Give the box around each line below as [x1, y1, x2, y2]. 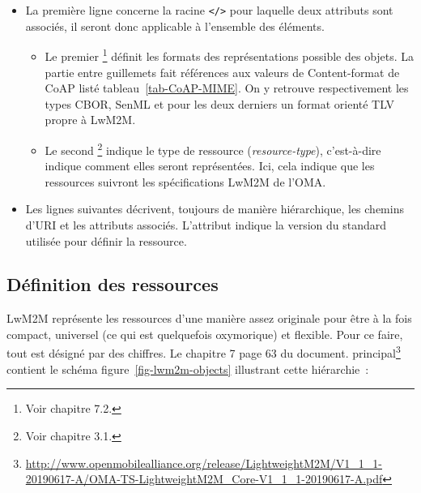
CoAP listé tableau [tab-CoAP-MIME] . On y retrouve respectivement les [45, 79, 409, 96]
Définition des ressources [6, 272, 219, 297]
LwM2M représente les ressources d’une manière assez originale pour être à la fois [6, 310, 412, 327]
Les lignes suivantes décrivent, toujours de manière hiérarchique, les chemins [25, 200, 404, 217]
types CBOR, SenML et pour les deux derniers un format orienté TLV [45, 95, 394, 112]
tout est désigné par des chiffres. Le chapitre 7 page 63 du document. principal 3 [6, 342, 401, 362]
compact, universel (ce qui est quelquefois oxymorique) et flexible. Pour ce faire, [6, 325, 403, 342]
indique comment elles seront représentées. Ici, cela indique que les [45, 157, 375, 174]
